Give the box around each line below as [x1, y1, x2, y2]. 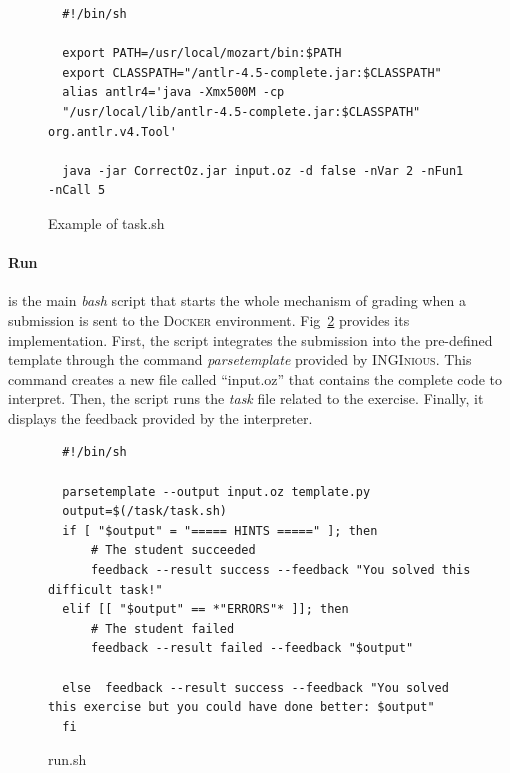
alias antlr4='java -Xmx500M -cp [62, 85, 285, 100]
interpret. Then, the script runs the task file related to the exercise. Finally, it [8, 388, 484, 409]
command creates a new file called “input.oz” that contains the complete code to [8, 368, 503, 389]
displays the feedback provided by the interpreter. [8, 407, 313, 428]
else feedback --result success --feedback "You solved [62, 680, 449, 695]
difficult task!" [48, 582, 163, 597]
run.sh [48, 749, 87, 770]
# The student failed [90, 621, 235, 636]
